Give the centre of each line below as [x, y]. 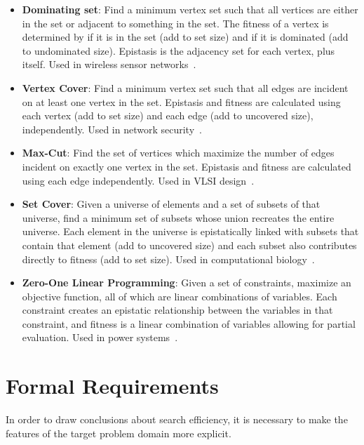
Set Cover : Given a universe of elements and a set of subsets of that [171, 204]
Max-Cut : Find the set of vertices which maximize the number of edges [178, 153]
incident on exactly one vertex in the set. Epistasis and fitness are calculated [187, 166]
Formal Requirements [112, 386]
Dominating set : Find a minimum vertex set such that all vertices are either [190, 9]
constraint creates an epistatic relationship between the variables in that [177, 310]
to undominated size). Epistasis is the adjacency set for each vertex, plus [178, 50]
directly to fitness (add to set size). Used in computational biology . [168, 259]
